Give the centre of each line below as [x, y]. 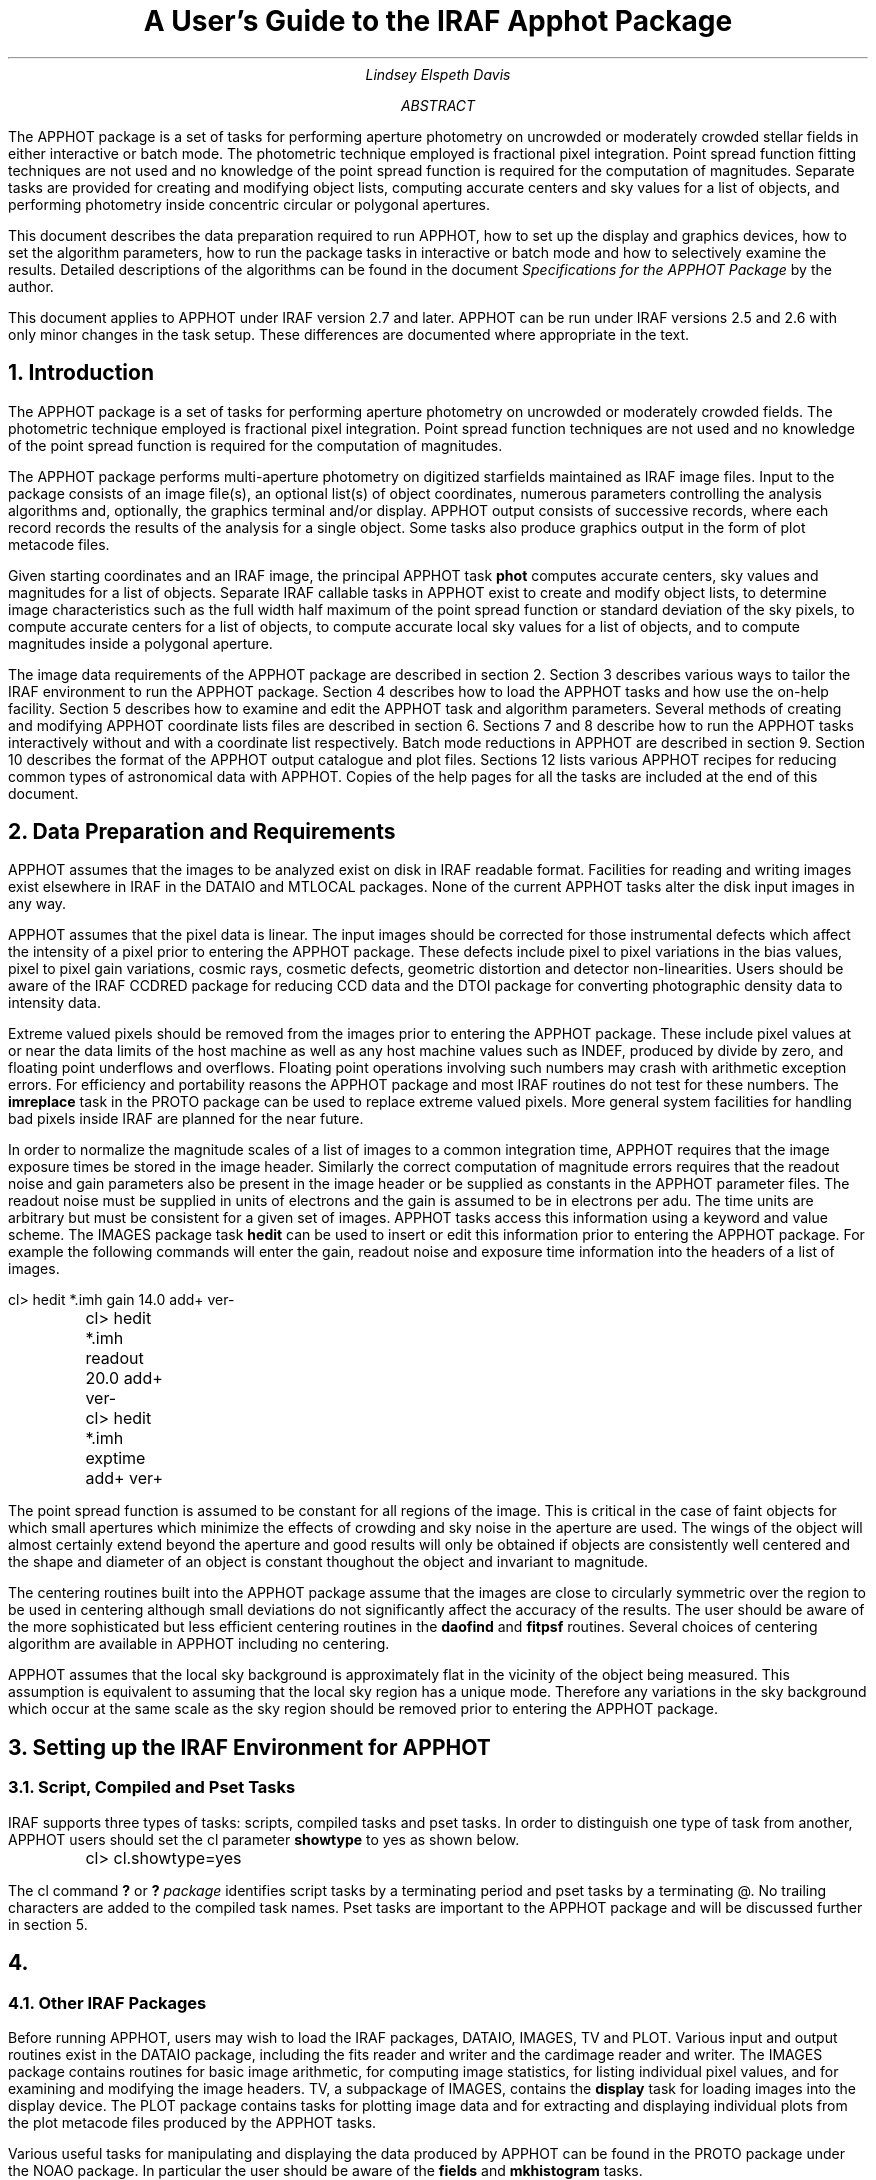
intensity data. [54, 1003]
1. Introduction [81, 373]
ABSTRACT [438, 105]
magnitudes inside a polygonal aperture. [140, 643]
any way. [37, 904]
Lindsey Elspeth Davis [438, 74]
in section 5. [48, 1924]
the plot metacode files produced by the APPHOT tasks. [192, 2122]
